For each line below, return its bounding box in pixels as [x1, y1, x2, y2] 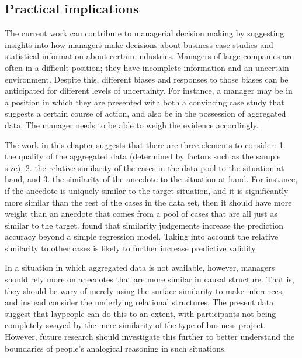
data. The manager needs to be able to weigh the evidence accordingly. [5, 118, 259, 131]
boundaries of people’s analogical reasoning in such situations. [5, 342, 227, 354]
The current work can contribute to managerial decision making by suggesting [5, 27, 284, 39]
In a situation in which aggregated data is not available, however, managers [5, 261, 275, 274]
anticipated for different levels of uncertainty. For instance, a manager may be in [5, 84, 293, 97]
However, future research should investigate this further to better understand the [5, 330, 295, 343]
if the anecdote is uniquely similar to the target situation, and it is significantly [5, 184, 289, 196]
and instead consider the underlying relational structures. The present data [5, 296, 274, 308]
